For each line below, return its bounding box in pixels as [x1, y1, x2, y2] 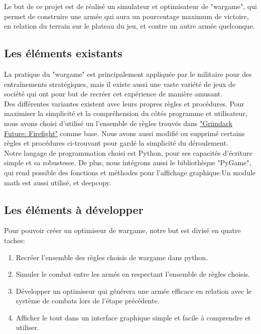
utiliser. [16, 322, 39, 332]
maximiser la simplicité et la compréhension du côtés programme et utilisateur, [4, 108, 247, 119]
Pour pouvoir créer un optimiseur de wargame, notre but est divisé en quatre [4, 225, 241, 236]
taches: [4, 235, 25, 245]
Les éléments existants [4, 45, 122, 61]
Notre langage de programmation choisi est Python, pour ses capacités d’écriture [4, 147, 252, 158]
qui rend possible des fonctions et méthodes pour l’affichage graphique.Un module [4, 167, 256, 177]
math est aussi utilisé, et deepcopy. [4, 177, 111, 187]
